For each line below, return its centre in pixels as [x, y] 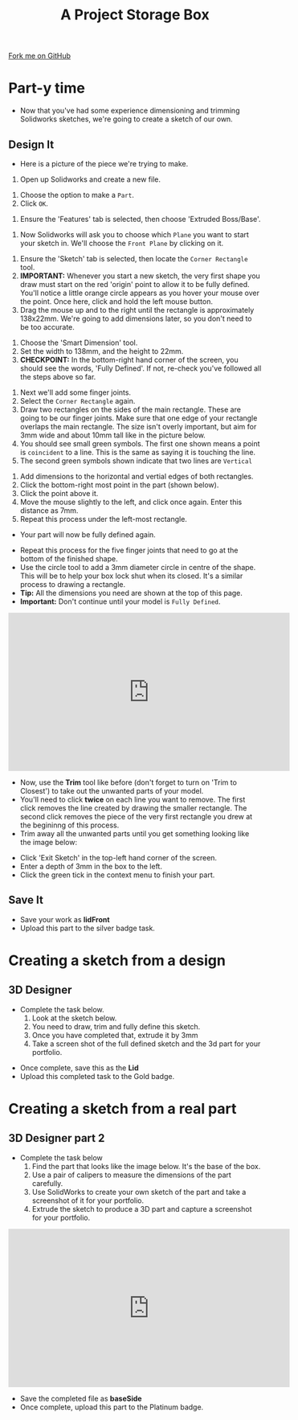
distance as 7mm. [49, 510]
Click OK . [34, 203]
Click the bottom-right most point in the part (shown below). [119, 485]
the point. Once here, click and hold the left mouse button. [116, 301]
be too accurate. [47, 326]
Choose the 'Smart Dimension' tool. [79, 343]
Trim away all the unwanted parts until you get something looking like [135, 833]
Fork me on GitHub [39, 56]
